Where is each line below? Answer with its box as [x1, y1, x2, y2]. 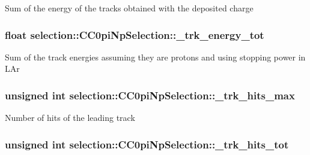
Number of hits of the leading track [5, 111, 135, 124]
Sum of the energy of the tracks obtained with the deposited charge [5, 2, 254, 14]
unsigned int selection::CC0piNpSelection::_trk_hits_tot [5, 136, 289, 151]
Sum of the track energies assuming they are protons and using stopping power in [5, 50, 306, 63]
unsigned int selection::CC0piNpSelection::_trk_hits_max [5, 87, 295, 102]
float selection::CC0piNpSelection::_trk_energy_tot [5, 27, 264, 42]
